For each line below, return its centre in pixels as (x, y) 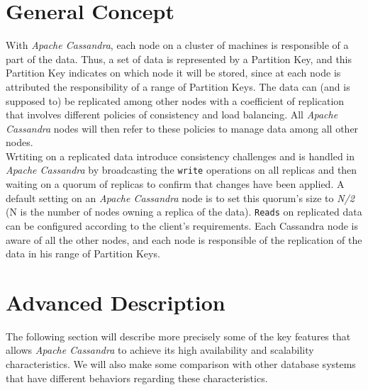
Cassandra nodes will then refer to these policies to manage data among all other (182, 128)
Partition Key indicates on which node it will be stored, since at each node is (173, 73)
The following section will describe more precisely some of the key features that (178, 336)
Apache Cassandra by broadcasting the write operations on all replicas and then (182, 170)
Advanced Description (116, 302)
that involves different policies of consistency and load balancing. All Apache (172, 115)
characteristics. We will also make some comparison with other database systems (181, 364)
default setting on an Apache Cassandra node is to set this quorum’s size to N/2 (180, 197)
